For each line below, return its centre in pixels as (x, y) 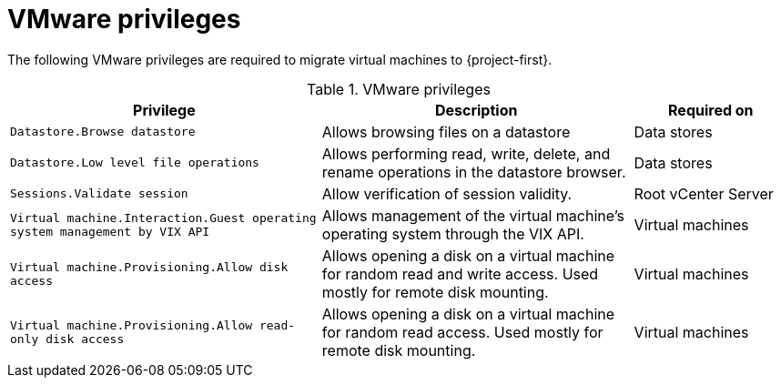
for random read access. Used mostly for (462, 332)
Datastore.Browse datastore (103, 132)
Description (476, 110)
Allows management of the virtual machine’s (473, 215)
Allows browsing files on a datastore (446, 132)
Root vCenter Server (704, 193)
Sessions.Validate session (99, 194)
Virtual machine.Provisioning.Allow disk (149, 267)
